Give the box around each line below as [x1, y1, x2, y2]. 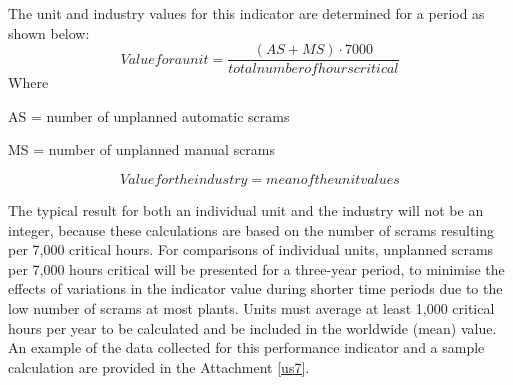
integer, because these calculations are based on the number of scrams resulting [8, 219, 495, 240]
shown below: [8, 22, 90, 43]
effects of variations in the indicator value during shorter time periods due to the [8, 278, 503, 299]
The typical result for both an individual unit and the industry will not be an [8, 200, 484, 221]
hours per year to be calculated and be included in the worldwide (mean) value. [8, 317, 497, 338]
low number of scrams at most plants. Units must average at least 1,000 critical [8, 298, 495, 318]
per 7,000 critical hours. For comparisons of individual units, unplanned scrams [8, 239, 494, 260]
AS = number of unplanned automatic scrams [8, 105, 290, 126]
